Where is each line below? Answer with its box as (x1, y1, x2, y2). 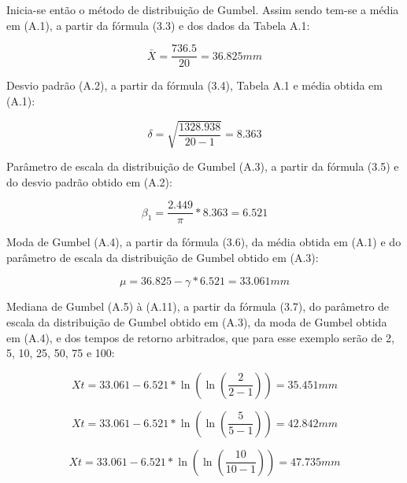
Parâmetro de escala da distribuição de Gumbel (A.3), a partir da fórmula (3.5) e (6, 157, 399, 174)
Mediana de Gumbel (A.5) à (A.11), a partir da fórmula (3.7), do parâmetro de (6, 298, 390, 315)
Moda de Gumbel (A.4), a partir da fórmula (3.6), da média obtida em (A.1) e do (6, 234, 401, 250)
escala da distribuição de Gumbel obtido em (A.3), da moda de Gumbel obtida (6, 314, 387, 330)
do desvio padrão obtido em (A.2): (6, 173, 172, 190)
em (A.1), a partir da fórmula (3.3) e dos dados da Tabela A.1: (6, 17, 310, 33)
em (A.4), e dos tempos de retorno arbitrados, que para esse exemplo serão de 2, (6, 329, 394, 345)
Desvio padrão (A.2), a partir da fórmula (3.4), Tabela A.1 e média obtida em (6, 77, 383, 94)
